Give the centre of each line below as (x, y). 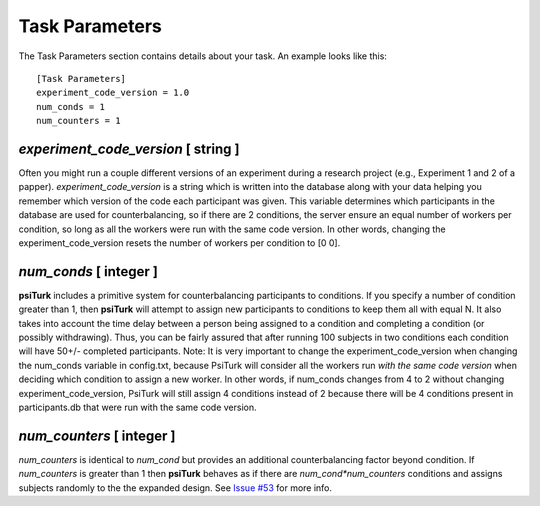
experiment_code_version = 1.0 (113, 93)
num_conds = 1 (70, 106)
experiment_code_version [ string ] (129, 148)
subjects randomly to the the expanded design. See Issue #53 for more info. (175, 487)
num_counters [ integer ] (97, 435)
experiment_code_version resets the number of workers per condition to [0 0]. (179, 242)
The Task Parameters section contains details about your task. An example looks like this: (202, 56)
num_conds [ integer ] (88, 271)
